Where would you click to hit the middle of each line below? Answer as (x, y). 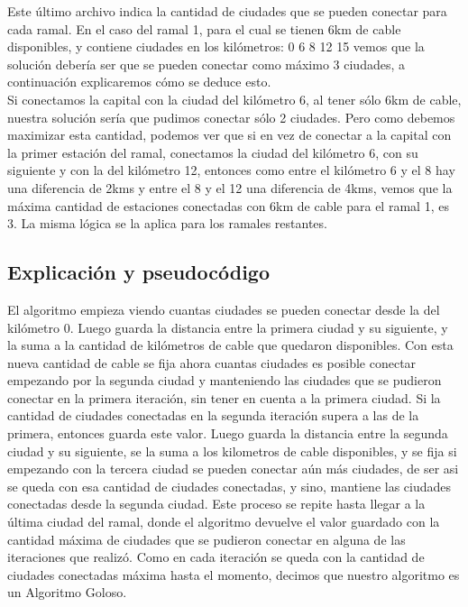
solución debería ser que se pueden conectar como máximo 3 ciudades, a (206, 64)
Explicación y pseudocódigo (139, 272)
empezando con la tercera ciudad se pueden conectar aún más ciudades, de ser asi (233, 469)
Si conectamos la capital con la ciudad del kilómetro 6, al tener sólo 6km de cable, (234, 99)
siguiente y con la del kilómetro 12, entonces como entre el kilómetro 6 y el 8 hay (231, 170)
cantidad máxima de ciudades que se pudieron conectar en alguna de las (206, 539)
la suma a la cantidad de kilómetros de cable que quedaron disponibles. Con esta (230, 345)
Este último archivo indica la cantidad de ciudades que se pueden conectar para (227, 11)
